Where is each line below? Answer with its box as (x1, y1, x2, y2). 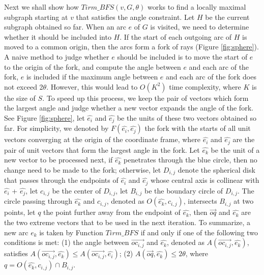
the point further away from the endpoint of (43, 207, 181, 217)
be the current (205, 11, 250, 22)
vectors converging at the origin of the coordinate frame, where (4, 134, 201, 145)
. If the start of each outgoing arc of (120, 31, 232, 42)
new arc (4, 227, 28, 237)
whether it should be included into (4, 31, 111, 42)
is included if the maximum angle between (26, 71, 158, 82)
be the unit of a (211, 144, 260, 155)
